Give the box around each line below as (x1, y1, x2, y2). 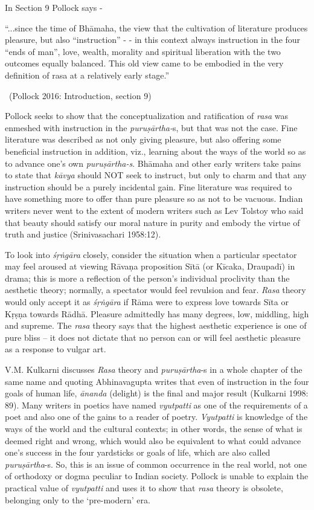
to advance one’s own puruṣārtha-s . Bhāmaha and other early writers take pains (5, 157, 301, 169)
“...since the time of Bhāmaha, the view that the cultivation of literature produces (5, 21, 308, 34)
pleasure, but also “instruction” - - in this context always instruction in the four (5, 33, 301, 46)
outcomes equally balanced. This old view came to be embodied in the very (5, 57, 284, 69)
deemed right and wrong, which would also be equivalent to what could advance (5, 434, 301, 447)
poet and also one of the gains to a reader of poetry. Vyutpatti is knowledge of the (5, 410, 308, 423)
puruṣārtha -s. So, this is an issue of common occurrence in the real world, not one (5, 457, 307, 470)
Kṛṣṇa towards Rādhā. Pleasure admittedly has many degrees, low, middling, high (5, 307, 309, 320)
